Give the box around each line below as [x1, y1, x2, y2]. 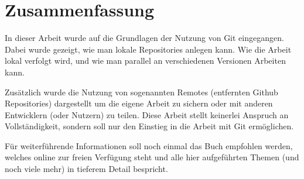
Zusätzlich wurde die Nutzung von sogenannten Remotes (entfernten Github [5, 85, 278, 98]
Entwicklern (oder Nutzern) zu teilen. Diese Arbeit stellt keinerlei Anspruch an [5, 108, 289, 121]
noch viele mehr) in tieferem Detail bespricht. [5, 163, 168, 175]
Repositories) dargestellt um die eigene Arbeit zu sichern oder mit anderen [5, 97, 273, 109]
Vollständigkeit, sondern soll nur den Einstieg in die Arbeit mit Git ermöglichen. [5, 120, 294, 132]
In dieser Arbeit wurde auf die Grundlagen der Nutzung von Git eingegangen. [5, 32, 284, 44]
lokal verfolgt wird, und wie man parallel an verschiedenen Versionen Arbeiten [5, 54, 286, 67]
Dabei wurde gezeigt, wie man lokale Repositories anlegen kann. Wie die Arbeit [5, 43, 292, 55]
